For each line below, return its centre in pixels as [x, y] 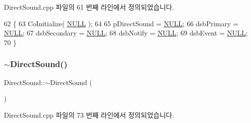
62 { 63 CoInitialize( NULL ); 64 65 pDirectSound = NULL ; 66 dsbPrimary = [121, 23]
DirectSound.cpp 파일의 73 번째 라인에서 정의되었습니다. [89, 114]
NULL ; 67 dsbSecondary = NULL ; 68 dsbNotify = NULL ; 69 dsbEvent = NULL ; [126, 33]
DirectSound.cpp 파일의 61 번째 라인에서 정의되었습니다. [89, 7]
